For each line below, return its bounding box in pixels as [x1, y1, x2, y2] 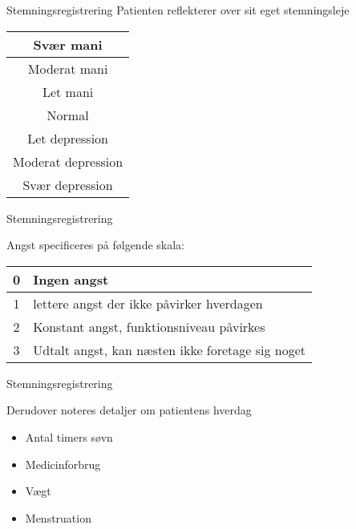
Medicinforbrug [25, 455, 101, 472]
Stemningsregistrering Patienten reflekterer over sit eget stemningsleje [6, 2, 350, 18]
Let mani [42, 82, 94, 101]
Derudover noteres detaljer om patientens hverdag [6, 402, 252, 418]
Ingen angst [33, 269, 109, 289]
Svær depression [22, 175, 113, 194]
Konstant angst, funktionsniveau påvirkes [33, 317, 265, 336]
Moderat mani [27, 59, 108, 78]
